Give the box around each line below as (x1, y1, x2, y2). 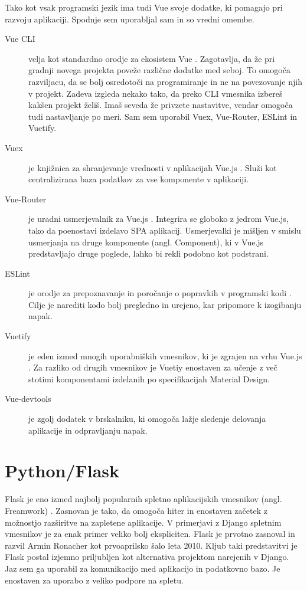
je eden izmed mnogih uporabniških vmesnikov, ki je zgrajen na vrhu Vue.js (28, 349, 302, 362)
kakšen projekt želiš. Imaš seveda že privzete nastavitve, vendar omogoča (28, 99, 293, 111)
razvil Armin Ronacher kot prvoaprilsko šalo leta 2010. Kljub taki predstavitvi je (5, 539, 298, 551)
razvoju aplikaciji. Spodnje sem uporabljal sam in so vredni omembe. (5, 12, 254, 25)
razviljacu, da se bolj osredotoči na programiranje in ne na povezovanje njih (28, 75, 302, 87)
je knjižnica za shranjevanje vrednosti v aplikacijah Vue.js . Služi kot (28, 161, 277, 173)
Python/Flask (5, 458, 120, 483)
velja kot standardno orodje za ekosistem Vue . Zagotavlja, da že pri (28, 52, 275, 64)
